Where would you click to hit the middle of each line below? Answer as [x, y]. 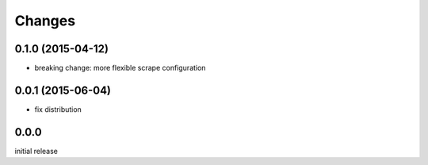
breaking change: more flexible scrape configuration [120, 68]
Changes [45, 21]
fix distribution [58, 109]
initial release [36, 151]
